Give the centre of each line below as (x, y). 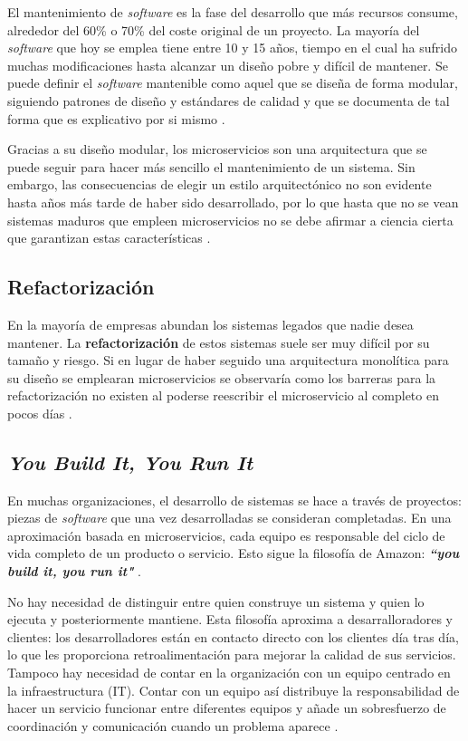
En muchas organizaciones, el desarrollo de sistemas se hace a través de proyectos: (234, 500)
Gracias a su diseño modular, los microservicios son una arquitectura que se (217, 149)
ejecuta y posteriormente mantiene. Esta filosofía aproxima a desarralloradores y (230, 619)
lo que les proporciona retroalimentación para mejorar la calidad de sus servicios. (232, 654)
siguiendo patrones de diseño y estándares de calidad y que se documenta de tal (229, 100)
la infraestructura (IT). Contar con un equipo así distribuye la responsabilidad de (234, 690)
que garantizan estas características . (109, 238)
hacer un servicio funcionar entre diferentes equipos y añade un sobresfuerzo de (227, 708)
